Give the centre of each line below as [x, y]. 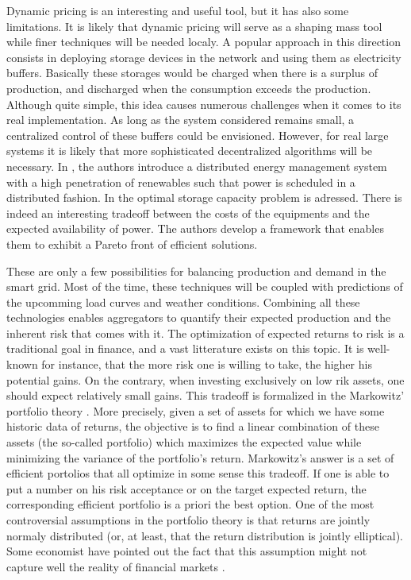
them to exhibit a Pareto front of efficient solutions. [132, 244]
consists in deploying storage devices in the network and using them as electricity [204, 57]
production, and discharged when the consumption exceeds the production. [189, 88]
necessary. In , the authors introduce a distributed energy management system [197, 166]
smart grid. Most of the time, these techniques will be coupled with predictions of [205, 286]
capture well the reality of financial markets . [116, 566]
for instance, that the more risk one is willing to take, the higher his [207, 364]
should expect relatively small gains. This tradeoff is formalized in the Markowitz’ [205, 395]
